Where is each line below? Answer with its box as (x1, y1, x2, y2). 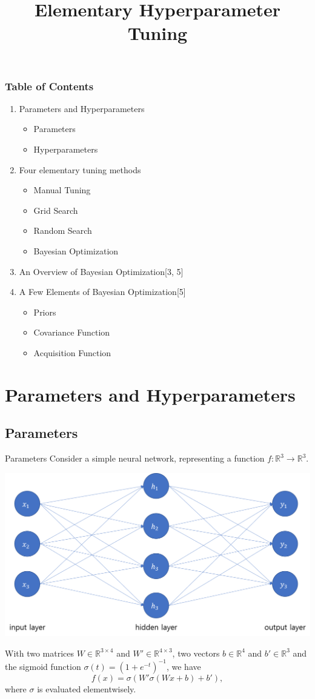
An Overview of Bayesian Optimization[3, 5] (19, 265, 184, 277)
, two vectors (172, 646, 220, 659)
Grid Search (33, 204, 78, 216)
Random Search (33, 224, 92, 237)
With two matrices (5, 646, 75, 659)
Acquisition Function (33, 346, 111, 359)
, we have (166, 660, 201, 672)
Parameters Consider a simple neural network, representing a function (5, 452, 265, 465)
